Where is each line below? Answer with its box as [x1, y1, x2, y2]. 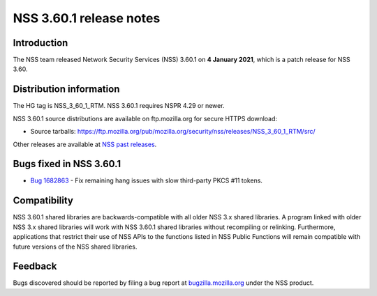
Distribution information [13, 84, 120, 95]
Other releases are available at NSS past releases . [13, 140, 157, 148]
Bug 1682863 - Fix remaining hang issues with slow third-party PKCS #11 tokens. [30, 176, 263, 185]
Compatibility [13, 195, 73, 207]
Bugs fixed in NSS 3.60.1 [13, 158, 121, 170]
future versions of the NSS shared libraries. [13, 242, 138, 251]
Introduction [13, 37, 68, 49]
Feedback [13, 260, 57, 272]
